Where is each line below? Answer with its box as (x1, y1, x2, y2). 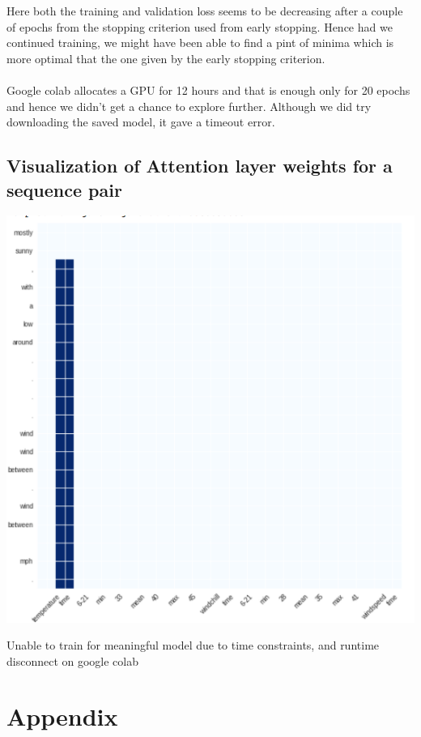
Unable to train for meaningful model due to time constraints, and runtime (6, 637, 380, 654)
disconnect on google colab (6, 652, 139, 669)
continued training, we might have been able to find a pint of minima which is (6, 34, 394, 51)
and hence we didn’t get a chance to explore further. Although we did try (6, 97, 372, 114)
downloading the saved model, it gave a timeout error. (6, 113, 275, 130)
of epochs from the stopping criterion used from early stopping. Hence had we (6, 18, 393, 35)
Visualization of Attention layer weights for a (6, 153, 393, 178)
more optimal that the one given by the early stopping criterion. (6, 49, 325, 66)
